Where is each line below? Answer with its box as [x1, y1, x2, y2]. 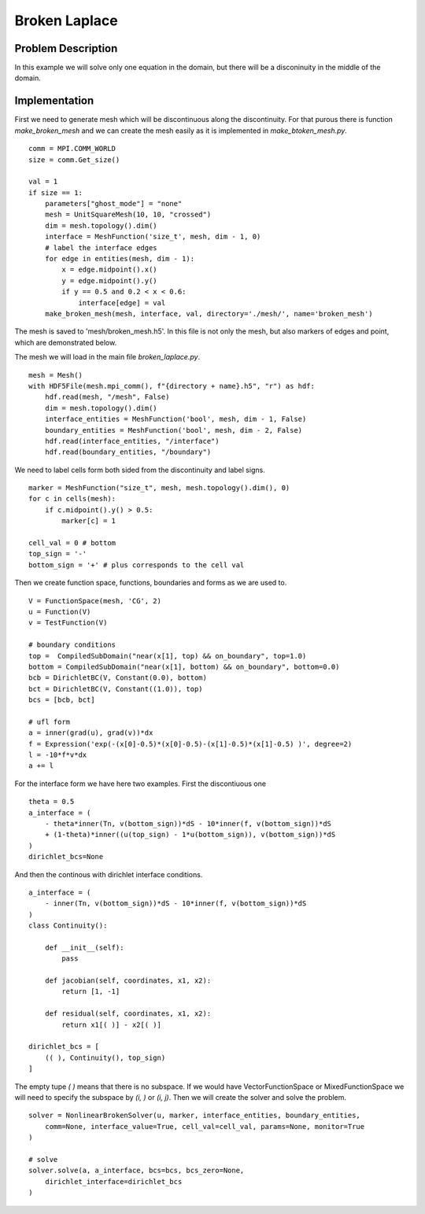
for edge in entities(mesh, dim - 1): [44, 254, 195, 264]
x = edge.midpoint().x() [61, 265, 157, 275]
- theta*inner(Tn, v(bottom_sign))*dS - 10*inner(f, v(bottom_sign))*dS [44, 819, 332, 828]
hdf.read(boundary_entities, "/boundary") [44, 448, 212, 456]
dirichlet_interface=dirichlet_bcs [44, 1177, 183, 1186]
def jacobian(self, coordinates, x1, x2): [44, 976, 212, 985]
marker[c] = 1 [61, 516, 116, 526]
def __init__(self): [44, 943, 124, 952]
